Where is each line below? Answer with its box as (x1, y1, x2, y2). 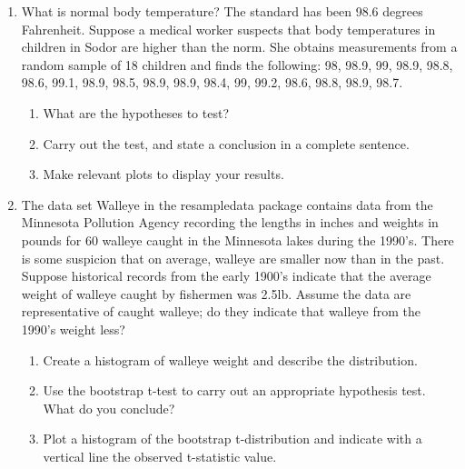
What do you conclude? (43, 398, 175, 417)
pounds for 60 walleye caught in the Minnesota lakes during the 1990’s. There (21, 230, 454, 249)
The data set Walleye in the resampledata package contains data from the (21, 195, 433, 214)
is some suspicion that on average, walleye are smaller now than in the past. (21, 248, 445, 267)
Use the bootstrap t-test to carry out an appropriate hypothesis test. (43, 381, 426, 400)
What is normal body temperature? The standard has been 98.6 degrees (21, 2, 423, 20)
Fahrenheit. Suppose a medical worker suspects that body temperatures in (21, 19, 436, 38)
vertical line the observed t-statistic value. (43, 446, 277, 465)
